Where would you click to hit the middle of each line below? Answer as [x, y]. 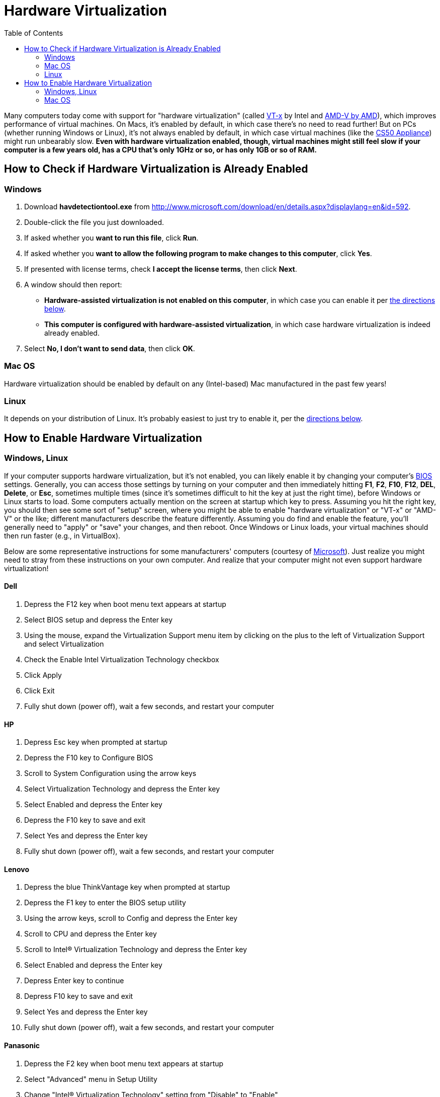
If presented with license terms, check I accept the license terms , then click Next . [161, 269]
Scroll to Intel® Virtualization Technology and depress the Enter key [136, 950]
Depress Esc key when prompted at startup [96, 742]
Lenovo [17, 869]
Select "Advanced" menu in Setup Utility [91, 1079]
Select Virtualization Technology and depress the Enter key [122, 789]
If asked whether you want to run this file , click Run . [111, 238]
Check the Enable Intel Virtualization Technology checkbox [122, 659]
